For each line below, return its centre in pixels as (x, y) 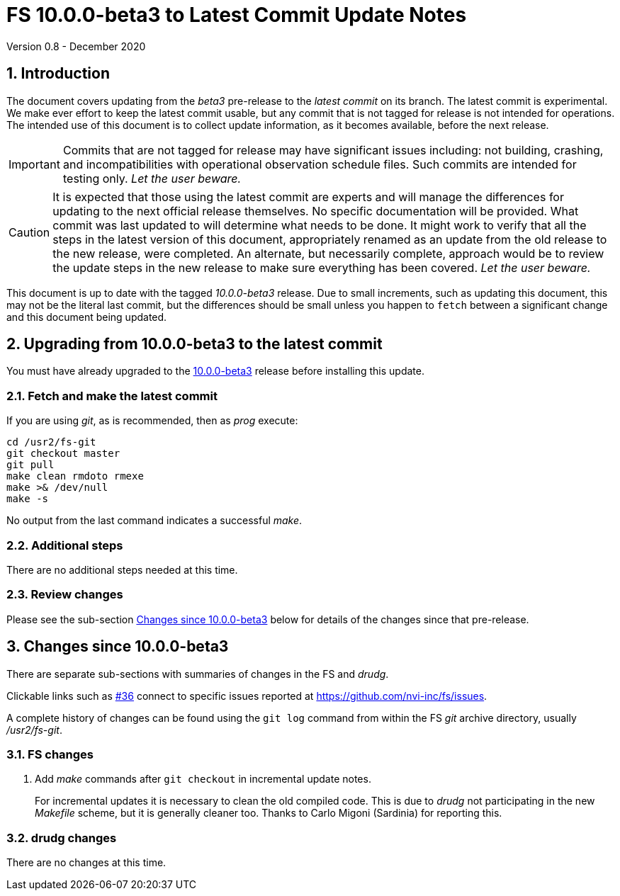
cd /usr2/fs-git (51, 442)
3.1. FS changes (50, 754)
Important (34, 164)
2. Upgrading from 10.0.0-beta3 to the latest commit (195, 344)
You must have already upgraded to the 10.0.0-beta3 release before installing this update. (215, 371)
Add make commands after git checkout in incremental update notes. (203, 779)
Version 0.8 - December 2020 (76, 46)
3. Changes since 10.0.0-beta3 (118, 647)
